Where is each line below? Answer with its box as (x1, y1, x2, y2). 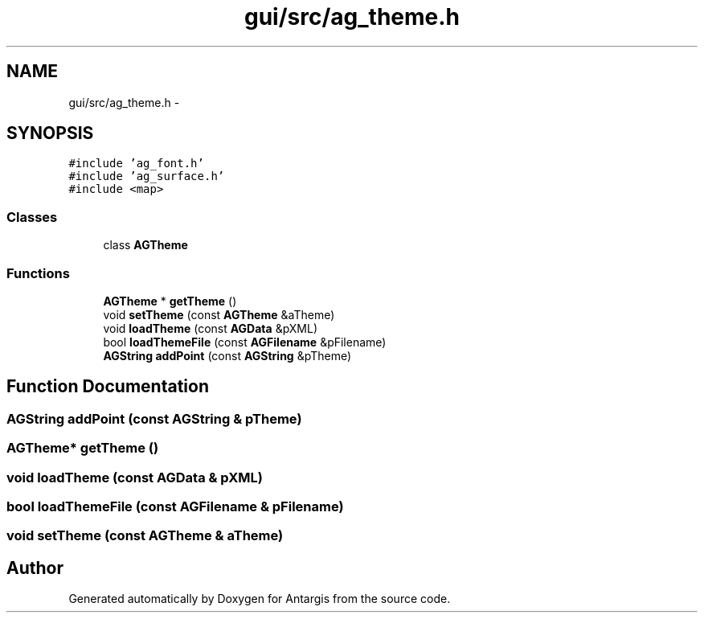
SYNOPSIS (6, 123, 94, 144)
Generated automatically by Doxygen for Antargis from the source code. (68, 592, 451, 606)
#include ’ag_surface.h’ (68, 170, 225, 183)
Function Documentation (6, 376, 209, 397)
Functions (6, 264, 70, 281)
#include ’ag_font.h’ (68, 157, 204, 170)
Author (6, 557, 63, 578)
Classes (6, 208, 58, 225)
